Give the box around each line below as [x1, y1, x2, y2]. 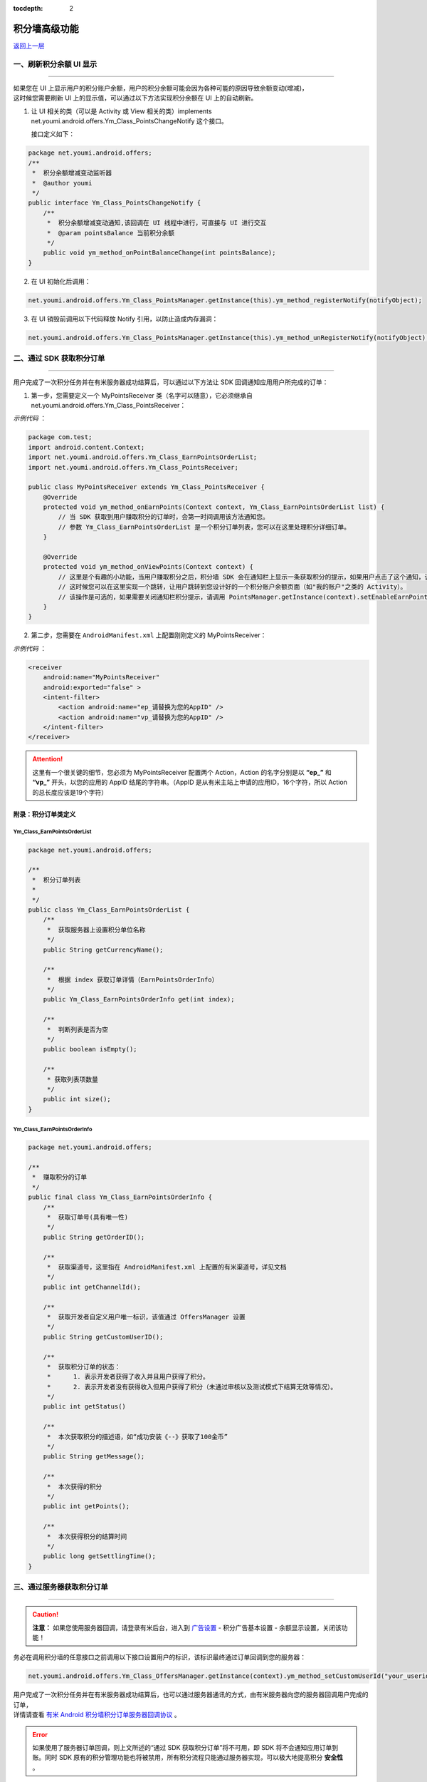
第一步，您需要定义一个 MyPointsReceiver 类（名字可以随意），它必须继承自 [31, 391, 253, 399]
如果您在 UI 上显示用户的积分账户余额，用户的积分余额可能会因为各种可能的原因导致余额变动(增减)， [13, 83, 309, 92]
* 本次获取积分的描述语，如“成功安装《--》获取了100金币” [46, 1433, 228, 1441]
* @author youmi [32, 179, 93, 187]
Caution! [32, 1610, 59, 1619]
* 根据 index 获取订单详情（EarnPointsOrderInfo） [46, 975, 218, 984]
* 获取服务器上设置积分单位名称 [46, 925, 146, 934]
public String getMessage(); [43, 1453, 145, 1461]
